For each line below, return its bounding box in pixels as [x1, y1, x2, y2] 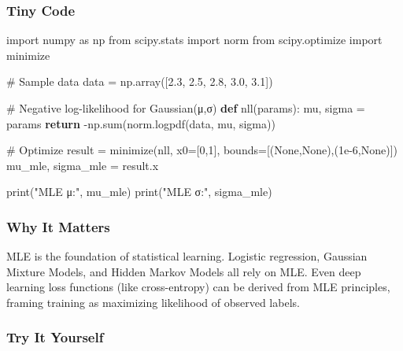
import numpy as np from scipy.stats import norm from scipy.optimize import [6, 31, 383, 48]
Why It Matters [6, 216, 110, 236]
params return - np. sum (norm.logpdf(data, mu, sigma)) [6, 115, 275, 131]
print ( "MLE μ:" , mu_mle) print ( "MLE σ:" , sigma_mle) [6, 183, 272, 200]
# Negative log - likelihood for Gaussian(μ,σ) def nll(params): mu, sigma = [6, 100, 365, 116]
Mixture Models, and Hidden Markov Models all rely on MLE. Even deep [6, 263, 361, 279]
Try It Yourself [6, 327, 104, 347]
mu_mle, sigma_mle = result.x [6, 157, 159, 173]
